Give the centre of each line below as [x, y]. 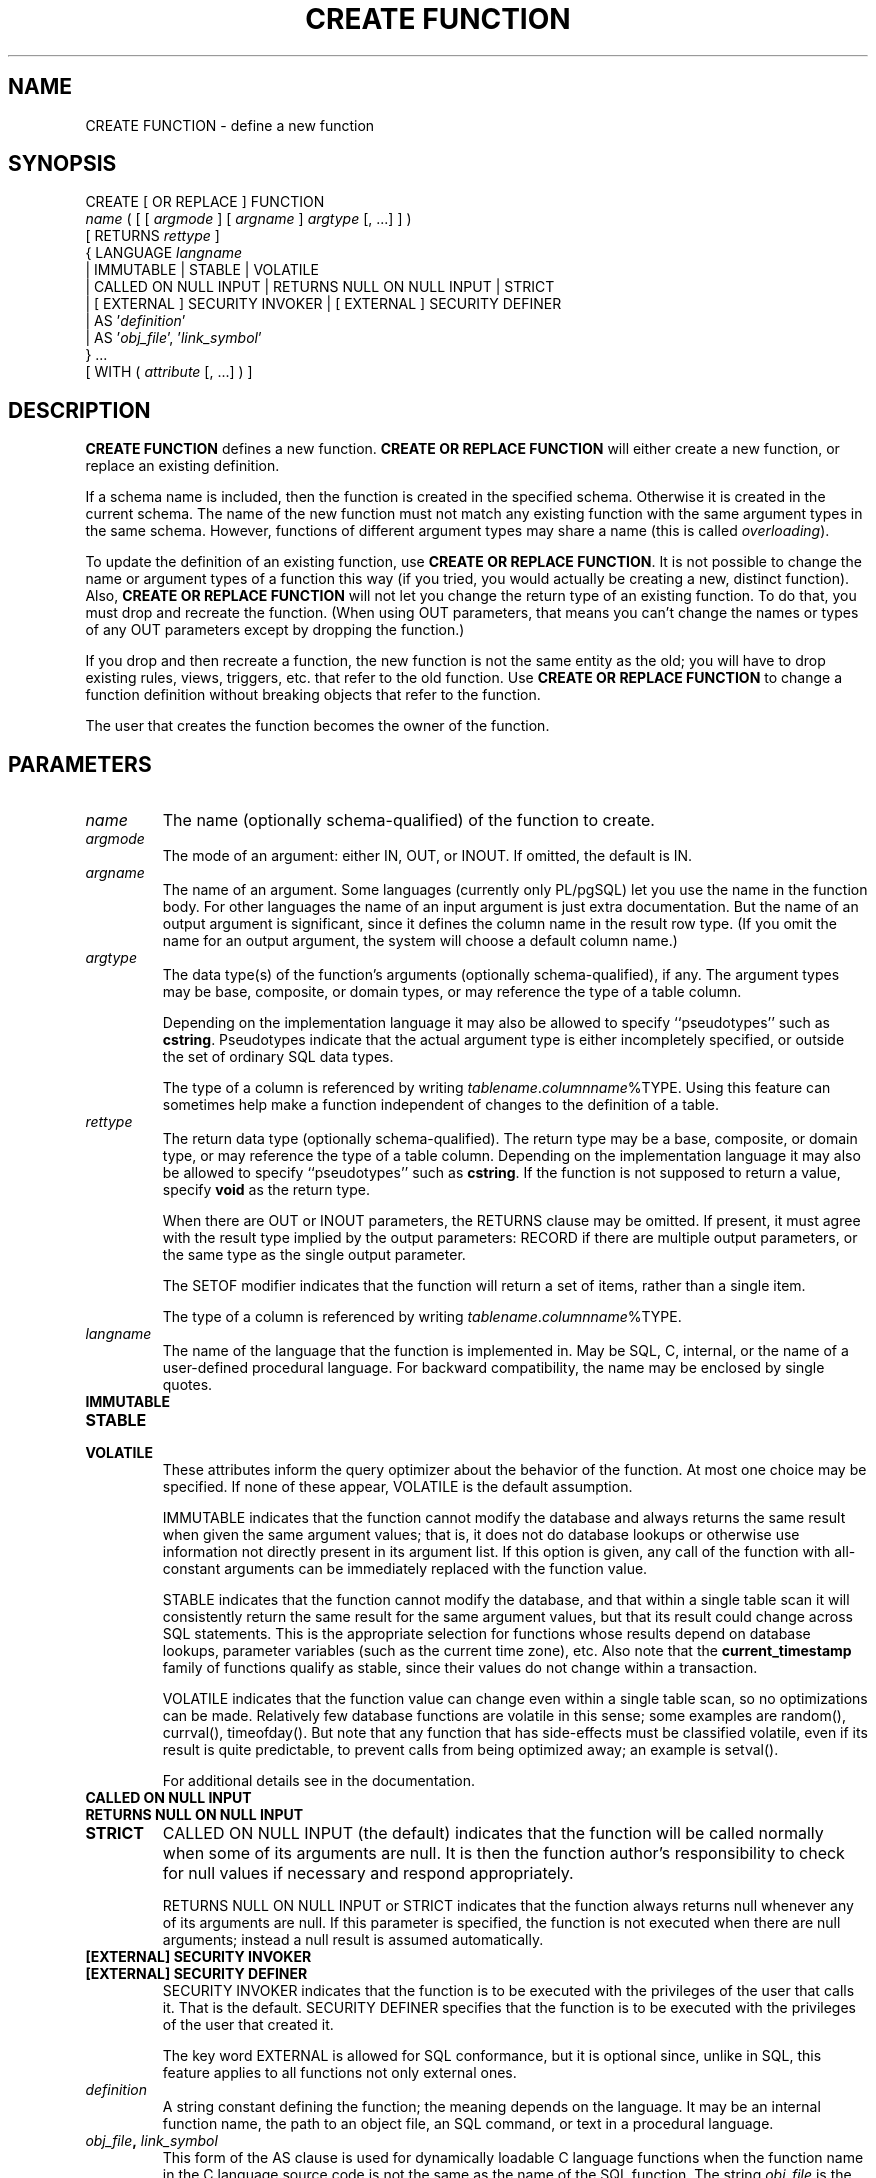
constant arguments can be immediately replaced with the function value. [405, 1569]
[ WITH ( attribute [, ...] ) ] [169, 372]
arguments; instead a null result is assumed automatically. [353, 1940]
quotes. [187, 1385]
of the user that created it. [248, 2025]
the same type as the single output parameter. [314, 1255]
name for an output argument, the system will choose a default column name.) [420, 941]
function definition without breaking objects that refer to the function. [313, 695]
